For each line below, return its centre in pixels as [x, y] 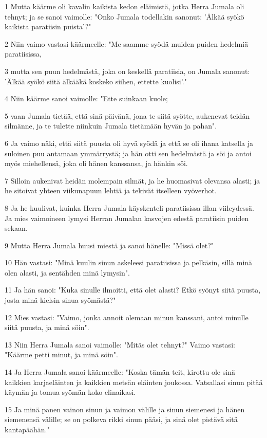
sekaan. [16, 228]
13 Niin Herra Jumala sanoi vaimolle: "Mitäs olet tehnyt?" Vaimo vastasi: [120, 344]
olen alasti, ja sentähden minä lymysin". [67, 272]
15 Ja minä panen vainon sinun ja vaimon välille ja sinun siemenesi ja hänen [125, 409]
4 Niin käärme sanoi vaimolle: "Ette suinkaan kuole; [86, 98]
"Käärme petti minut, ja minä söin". [61, 354]
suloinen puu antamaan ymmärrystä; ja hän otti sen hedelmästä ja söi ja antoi [128, 153]
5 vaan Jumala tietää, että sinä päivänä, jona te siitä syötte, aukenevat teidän [127, 115]
